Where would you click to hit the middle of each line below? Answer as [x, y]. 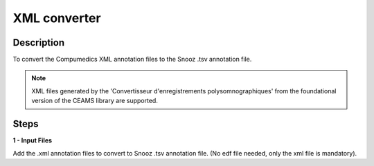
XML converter [57, 18]
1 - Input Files [32, 140]
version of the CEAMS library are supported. [95, 101]
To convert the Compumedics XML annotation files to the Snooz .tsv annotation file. [132, 59]
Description [39, 43]
